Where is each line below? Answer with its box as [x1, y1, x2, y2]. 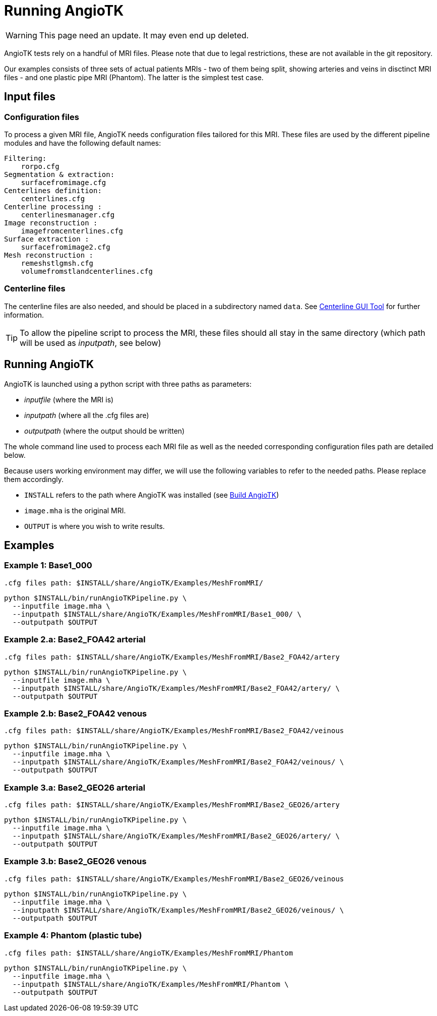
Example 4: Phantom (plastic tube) [4, 930, 142, 941]
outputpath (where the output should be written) [24, 426, 185, 435]
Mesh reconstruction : [4, 251, 94, 259]
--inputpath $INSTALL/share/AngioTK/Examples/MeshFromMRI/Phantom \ [12, 980, 289, 988]
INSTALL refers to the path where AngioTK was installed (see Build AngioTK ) [24, 490, 279, 499]
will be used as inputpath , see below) [20, 337, 161, 348]
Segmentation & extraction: [4, 170, 115, 178]
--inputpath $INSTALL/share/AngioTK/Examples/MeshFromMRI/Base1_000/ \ [12, 610, 302, 618]
